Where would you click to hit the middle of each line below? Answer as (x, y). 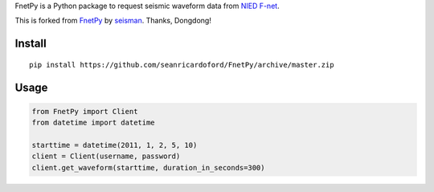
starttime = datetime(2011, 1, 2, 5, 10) (115, 145)
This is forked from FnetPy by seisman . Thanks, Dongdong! (113, 21)
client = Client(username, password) (106, 156)
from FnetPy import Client (85, 111)
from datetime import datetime (94, 123)
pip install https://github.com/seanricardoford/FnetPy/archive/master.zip (182, 65)
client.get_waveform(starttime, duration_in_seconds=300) (148, 167)
